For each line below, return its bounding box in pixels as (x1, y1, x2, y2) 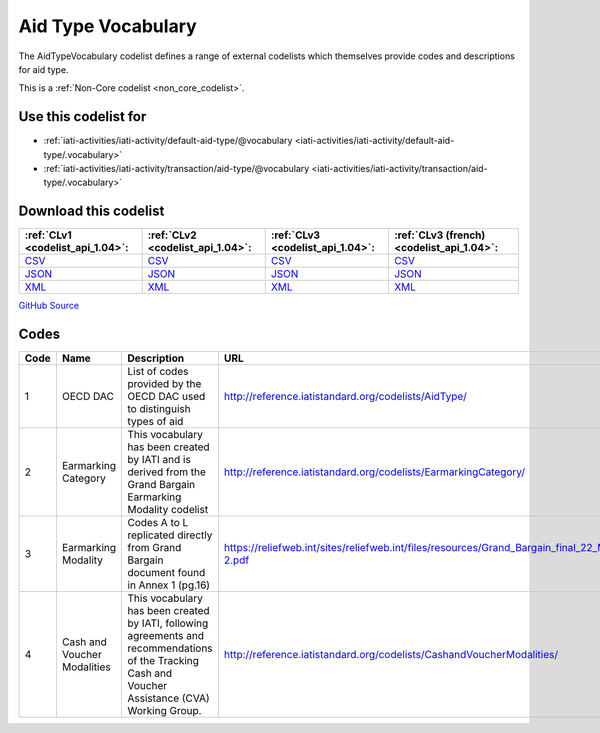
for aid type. (18, 63, 69, 75)
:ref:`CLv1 (24, 228, 72, 242)
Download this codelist (18, 203, 165, 220)
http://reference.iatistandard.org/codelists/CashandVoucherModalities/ (223, 648, 559, 662)
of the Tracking (127, 654, 200, 668)
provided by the (127, 377, 202, 391)
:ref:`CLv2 (147, 228, 197, 242)
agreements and (127, 629, 205, 643)
